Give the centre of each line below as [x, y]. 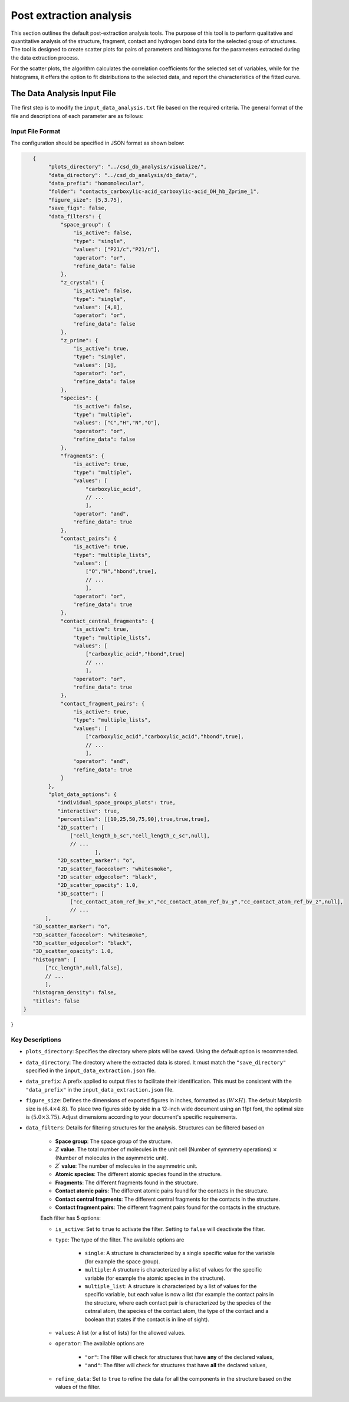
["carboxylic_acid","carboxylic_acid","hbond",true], [165, 737]
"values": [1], [95, 365]
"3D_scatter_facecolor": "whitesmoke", [90, 935]
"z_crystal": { [82, 282]
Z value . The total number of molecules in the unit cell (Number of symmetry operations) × [166, 1149]
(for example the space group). [122, 1261]
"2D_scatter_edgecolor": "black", [107, 877]
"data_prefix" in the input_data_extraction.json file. [100, 1089]
